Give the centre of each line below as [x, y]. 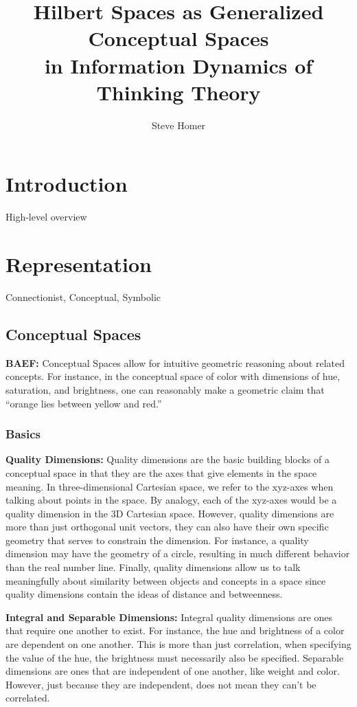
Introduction [67, 184]
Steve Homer [178, 125]
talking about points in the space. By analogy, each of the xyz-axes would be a [171, 500]
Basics [23, 434]
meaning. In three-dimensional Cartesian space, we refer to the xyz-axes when [170, 486]
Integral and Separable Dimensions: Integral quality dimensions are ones [169, 617]
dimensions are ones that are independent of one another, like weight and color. [173, 671]
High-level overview [46, 217]
